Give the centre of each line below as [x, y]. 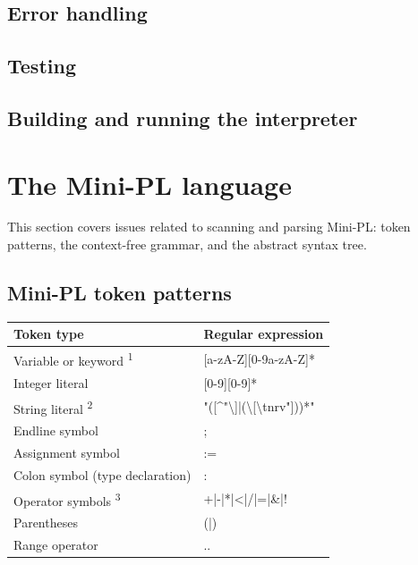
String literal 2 [53, 407]
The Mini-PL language [149, 184]
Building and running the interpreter [183, 118]
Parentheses [46, 523]
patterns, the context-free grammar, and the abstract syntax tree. [187, 245]
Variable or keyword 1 [73, 359]
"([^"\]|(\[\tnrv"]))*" [259, 406]
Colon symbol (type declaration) [102, 474]
